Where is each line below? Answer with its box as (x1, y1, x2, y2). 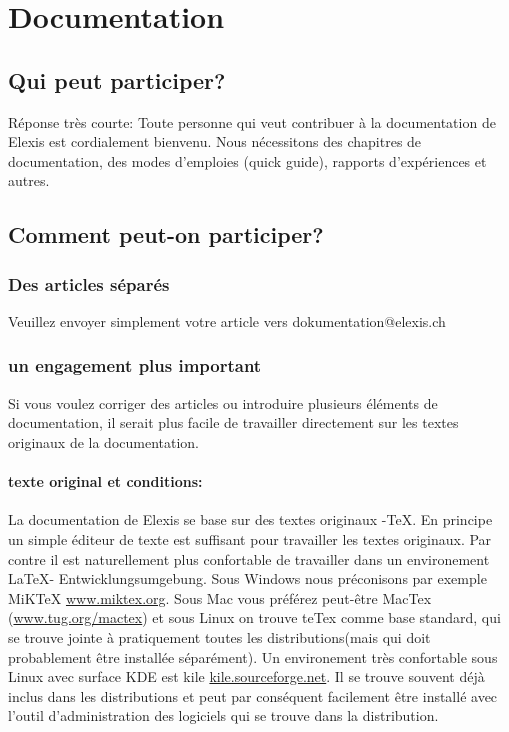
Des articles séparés (8, 271, 170, 296)
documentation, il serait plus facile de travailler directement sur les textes (8, 412, 459, 433)
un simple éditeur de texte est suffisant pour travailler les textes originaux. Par (8, 528, 492, 549)
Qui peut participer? (8, 64, 226, 95)
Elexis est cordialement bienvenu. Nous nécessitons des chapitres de (8, 131, 422, 152)
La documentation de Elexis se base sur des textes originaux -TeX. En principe (8, 509, 493, 530)
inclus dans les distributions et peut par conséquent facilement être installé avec (8, 685, 498, 706)
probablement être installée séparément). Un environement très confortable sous (8, 646, 498, 667)
